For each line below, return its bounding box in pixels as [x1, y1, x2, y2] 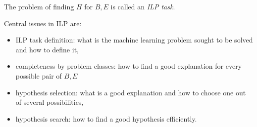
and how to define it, [15, 44, 79, 54]
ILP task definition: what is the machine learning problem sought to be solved [15, 35, 253, 45]
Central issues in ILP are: [4, 18, 82, 28]
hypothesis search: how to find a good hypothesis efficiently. [15, 113, 197, 124]
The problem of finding [4, 1, 74, 11]
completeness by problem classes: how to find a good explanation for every [15, 61, 242, 71]
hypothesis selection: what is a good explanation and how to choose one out [15, 87, 246, 97]
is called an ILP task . [110, 1, 175, 11]
